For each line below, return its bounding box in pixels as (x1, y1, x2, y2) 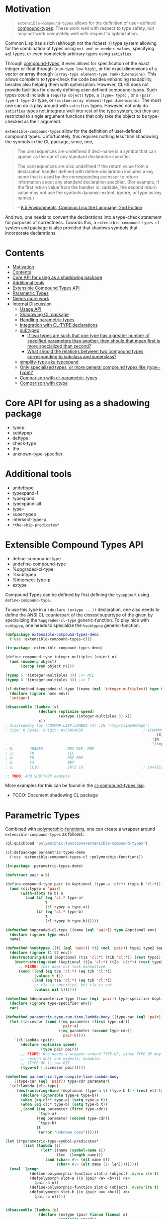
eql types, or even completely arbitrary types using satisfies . (5, 51, 133, 57)
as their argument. (24, 118, 62, 124)
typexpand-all (12, 501, 41, 507)
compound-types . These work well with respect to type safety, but (17, 25, 154, 31)
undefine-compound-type (12, 561, 66, 567)
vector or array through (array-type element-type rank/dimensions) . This (5, 71, 157, 77)
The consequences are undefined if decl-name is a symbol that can (17, 148, 157, 154)
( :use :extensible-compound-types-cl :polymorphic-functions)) (9, 855, 143, 860)
